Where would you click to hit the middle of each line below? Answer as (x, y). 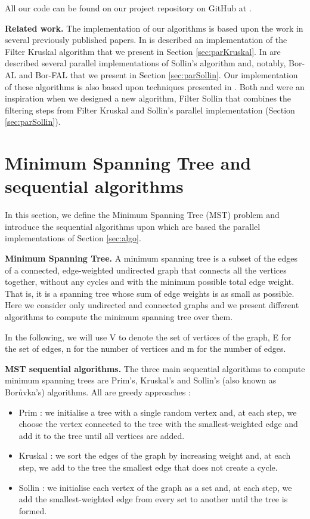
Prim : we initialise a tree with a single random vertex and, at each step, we (158, 412)
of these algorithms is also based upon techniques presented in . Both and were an (155, 86)
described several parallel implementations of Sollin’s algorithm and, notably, (145, 63)
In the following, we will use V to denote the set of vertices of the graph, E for (148, 337)
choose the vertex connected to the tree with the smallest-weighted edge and (158, 424)
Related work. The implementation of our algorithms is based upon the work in (154, 28)
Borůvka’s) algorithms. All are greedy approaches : (98, 391)
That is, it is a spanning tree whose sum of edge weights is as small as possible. (150, 293)
